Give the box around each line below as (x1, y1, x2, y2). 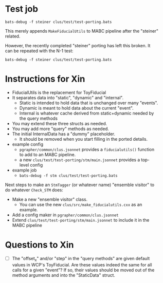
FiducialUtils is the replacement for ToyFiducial (12, 89, 106, 95)
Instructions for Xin (5, 74, 85, 85)
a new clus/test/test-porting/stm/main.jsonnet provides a (19, 157, 140, 163)
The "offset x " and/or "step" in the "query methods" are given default (12, 255, 150, 263)
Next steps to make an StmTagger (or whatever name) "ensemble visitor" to (5, 182, 155, 188)
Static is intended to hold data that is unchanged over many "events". (19, 100, 158, 106)
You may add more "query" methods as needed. (12, 126, 109, 132)
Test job (5, 3, 38, 15)
